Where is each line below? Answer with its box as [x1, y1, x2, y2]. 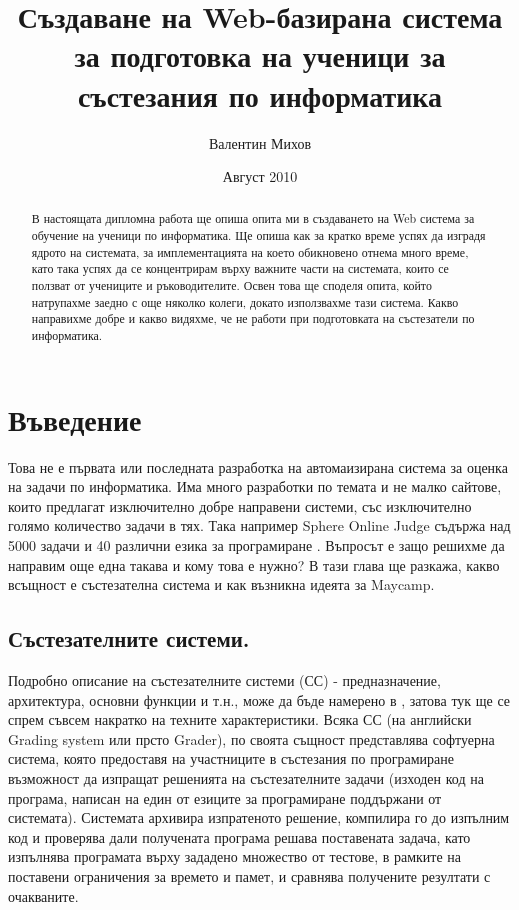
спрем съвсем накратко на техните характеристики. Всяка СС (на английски [8, 709, 472, 730]
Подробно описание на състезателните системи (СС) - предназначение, [8, 670, 441, 691]
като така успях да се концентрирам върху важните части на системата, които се [31, 260, 449, 277]
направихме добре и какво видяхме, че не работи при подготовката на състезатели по [31, 310, 475, 327]
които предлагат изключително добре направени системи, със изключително [8, 495, 472, 516]
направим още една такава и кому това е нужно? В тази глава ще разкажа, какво [8, 554, 500, 575]
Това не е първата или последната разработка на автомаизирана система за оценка [8, 456, 508, 477]
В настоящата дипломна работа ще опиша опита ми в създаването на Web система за [31, 210, 475, 227]
